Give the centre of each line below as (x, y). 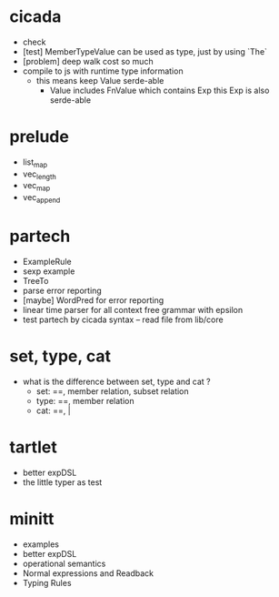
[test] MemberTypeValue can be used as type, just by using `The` (145, 51)
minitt (32, 519)
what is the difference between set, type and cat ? (116, 381)
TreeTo (35, 281)
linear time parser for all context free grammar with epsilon (133, 310)
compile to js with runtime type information (103, 71)
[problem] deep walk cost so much (88, 61)
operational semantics (64, 563)
